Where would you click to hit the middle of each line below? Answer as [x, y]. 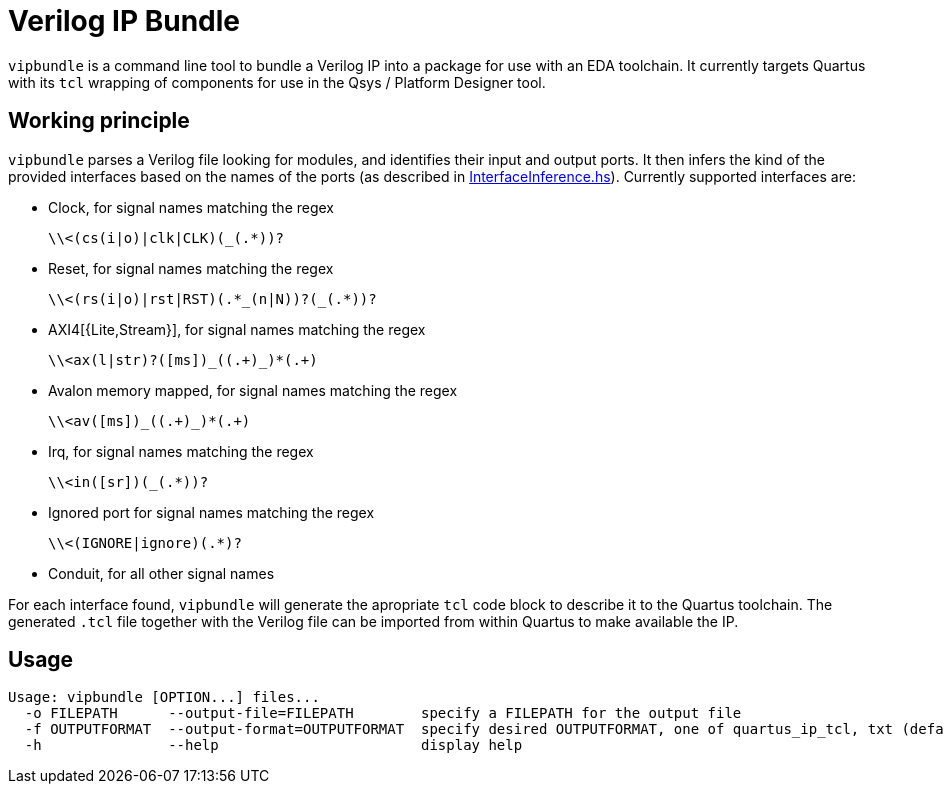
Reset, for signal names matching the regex [191, 268]
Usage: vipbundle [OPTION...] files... [164, 697]
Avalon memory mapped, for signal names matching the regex [253, 390]
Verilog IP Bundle [124, 21]
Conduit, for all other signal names [161, 573]
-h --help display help [273, 745]
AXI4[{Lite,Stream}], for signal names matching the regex [237, 329]
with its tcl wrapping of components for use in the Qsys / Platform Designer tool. [277, 82]
